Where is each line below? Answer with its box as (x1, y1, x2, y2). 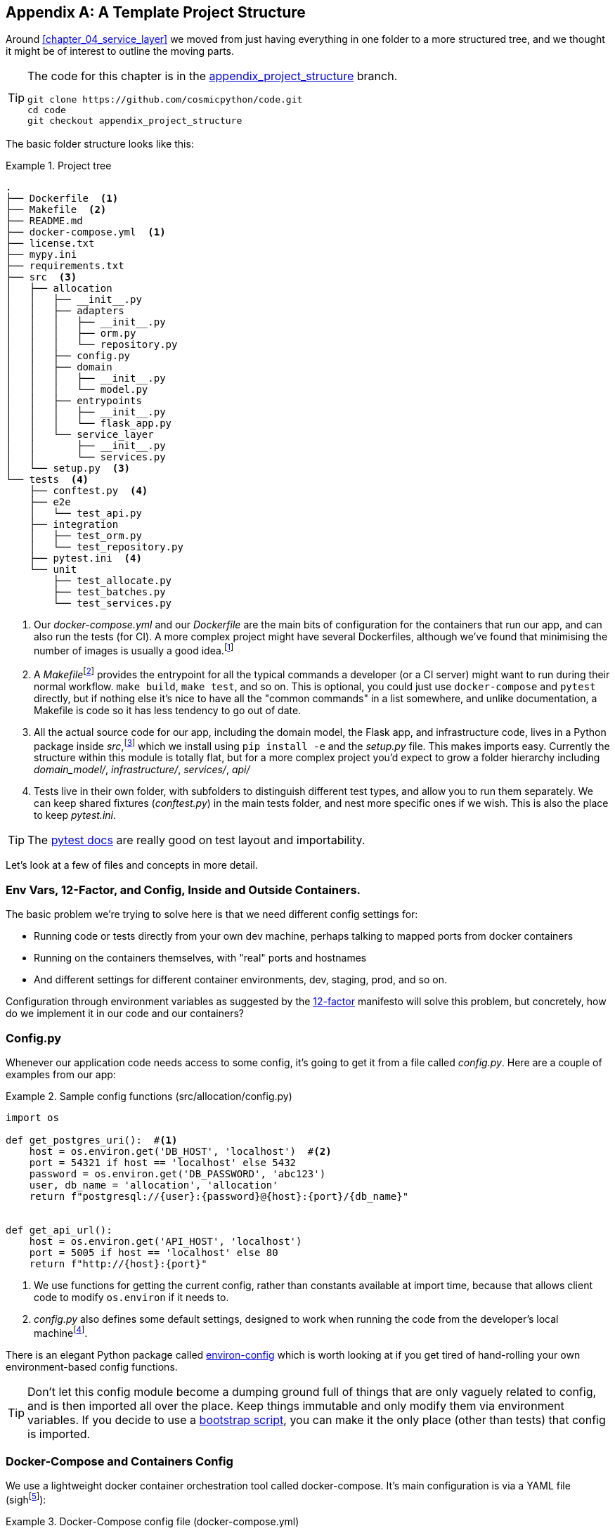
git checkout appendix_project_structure (27, 115, 242, 127)
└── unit (29, 564, 77, 576)
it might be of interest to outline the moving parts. (6, 45, 235, 58)
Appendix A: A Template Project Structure (6, 4, 306, 21)
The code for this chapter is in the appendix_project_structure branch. (27, 69, 398, 84)
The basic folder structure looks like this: (6, 138, 194, 150)
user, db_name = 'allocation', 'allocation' (29, 1179, 278, 1191)
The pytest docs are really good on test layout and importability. (27, 833, 365, 848)
